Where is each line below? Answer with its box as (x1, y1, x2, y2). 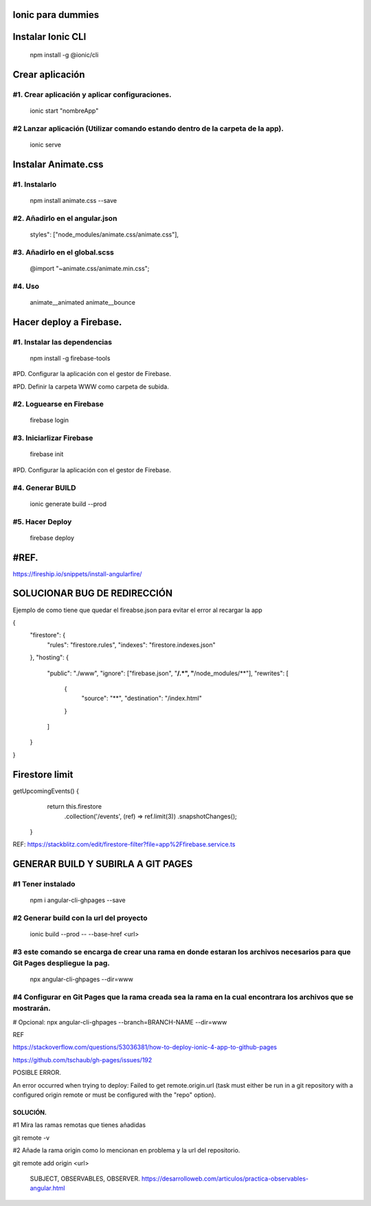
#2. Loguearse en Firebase (12, 399, 104, 409)
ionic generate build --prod (30, 499, 106, 508)
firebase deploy (30, 534, 75, 542)
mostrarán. (12, 1004, 51, 1013)
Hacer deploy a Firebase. (12, 316, 122, 328)
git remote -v (12, 1133, 50, 1141)
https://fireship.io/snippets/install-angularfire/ (12, 569, 142, 578)
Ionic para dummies (12, 9, 100, 21)
